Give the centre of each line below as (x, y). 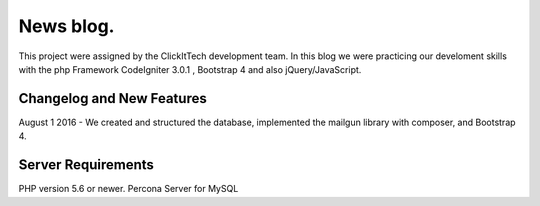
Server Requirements (86, 165)
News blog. (66, 26)
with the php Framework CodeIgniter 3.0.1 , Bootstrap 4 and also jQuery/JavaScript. (190, 69)
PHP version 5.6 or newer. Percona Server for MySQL (128, 189)
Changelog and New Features (112, 98)
